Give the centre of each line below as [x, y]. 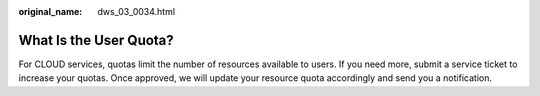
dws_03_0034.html [136, 11]
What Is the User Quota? [96, 40]
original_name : [50, 11]
